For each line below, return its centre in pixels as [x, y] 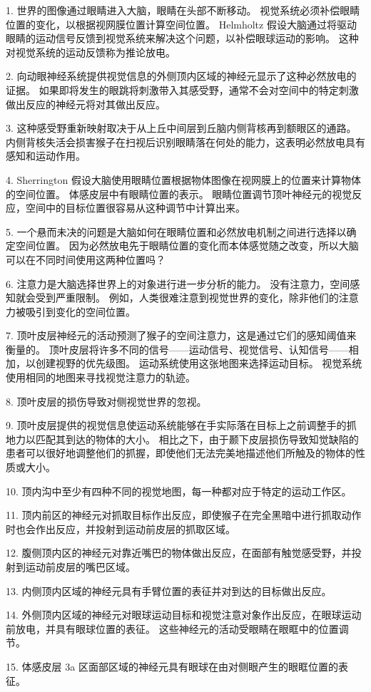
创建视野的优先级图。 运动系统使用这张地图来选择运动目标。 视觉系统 [199, 363]
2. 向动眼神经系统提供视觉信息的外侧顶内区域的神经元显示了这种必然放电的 [181, 76]
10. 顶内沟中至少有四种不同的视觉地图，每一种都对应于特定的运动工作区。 [179, 491]
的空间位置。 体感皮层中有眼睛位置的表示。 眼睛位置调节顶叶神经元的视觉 [179, 193]
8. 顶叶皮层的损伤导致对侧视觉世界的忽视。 [106, 401]
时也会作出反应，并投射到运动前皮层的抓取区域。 [121, 528]
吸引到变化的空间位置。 [80, 311]
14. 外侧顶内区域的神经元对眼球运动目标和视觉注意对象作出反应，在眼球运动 [184, 615]
